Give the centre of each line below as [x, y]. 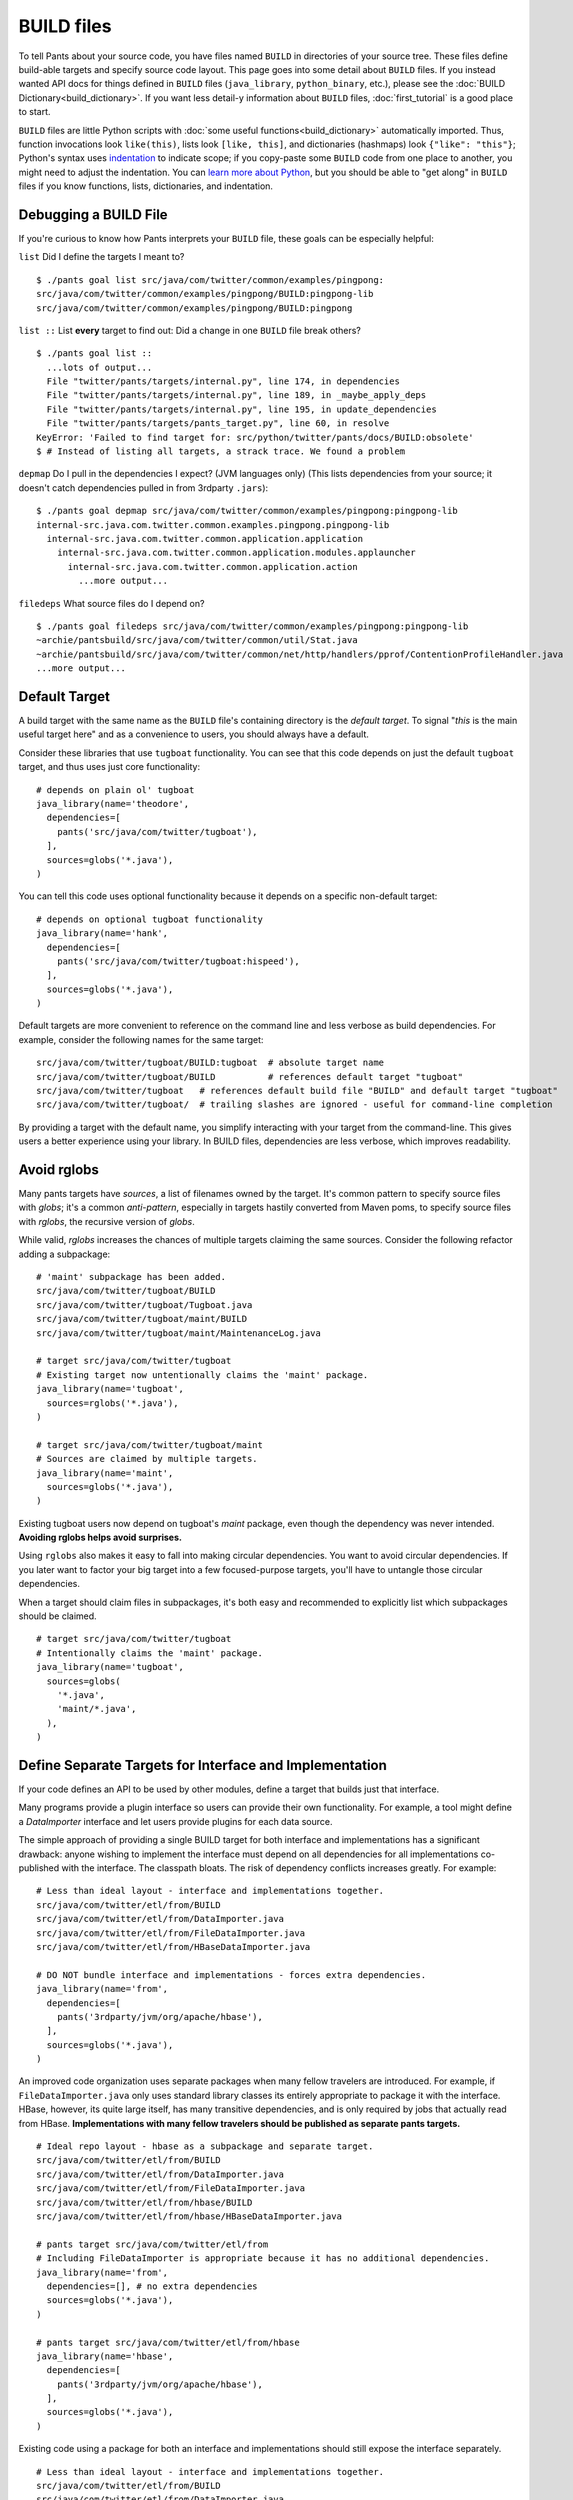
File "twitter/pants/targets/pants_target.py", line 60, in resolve [218, 423]
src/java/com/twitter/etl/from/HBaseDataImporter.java [173, 1946]
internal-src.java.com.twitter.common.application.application [205, 538]
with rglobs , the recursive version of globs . [106, 1221]
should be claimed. [57, 1616]
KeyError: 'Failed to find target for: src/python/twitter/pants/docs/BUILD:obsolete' [255, 437]
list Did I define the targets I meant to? [101, 257]
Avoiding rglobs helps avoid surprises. [100, 1537]
